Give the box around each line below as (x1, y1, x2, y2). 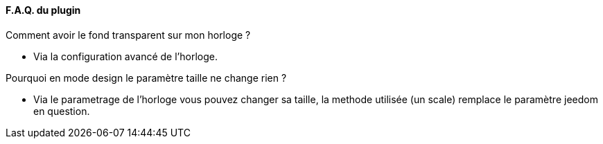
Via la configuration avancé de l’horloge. (33, 50, 218, 62)
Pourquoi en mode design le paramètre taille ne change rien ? (6, 71, 287, 84)
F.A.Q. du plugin (6, 4, 81, 16)
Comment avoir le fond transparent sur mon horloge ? (6, 28, 251, 41)
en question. (33, 105, 90, 117)
